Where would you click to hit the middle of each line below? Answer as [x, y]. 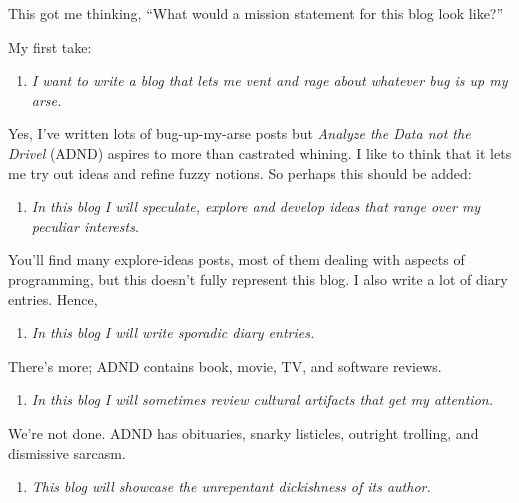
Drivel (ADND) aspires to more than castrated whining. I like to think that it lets [260, 152]
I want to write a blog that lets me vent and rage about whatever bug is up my [269, 80]
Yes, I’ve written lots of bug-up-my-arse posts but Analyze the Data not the [239, 133]
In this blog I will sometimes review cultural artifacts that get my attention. [262, 399]
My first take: [50, 46]
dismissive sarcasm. [67, 452]
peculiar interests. [85, 225]
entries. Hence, [53, 298]
